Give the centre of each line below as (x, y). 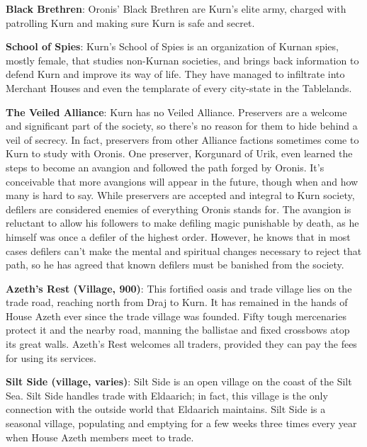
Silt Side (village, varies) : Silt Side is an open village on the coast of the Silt (179, 381)
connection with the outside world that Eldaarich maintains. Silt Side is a (166, 409)
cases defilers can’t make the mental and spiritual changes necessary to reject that (184, 250)
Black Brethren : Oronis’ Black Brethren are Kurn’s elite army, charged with (176, 9)
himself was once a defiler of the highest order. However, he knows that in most (178, 236)
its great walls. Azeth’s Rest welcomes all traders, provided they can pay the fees (181, 344)
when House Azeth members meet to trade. (100, 437)
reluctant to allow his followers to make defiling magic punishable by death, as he (182, 223)
